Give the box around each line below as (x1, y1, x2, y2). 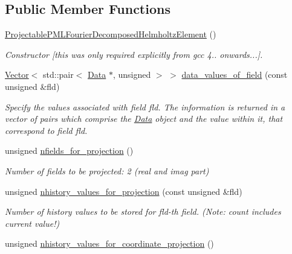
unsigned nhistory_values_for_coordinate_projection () (5, 237, 214, 250)
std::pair (43, 68, 74, 81)
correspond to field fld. (5, 124, 88, 136)
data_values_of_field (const (181, 68, 288, 81)
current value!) (5, 217, 60, 229)
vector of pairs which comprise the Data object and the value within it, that (5, 112, 283, 125)
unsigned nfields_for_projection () (5, 144, 134, 157)
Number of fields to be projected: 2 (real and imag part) (5, 164, 209, 177)
